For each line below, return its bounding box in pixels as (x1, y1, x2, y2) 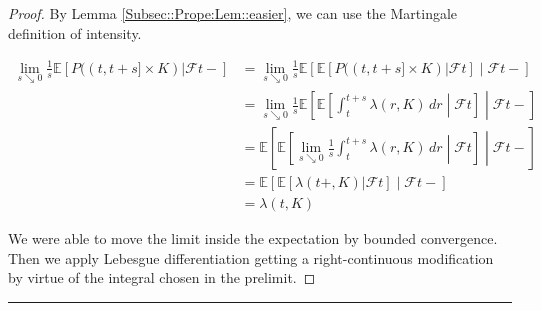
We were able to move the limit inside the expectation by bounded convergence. (8, 228, 498, 249)
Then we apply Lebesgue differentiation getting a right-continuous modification (8, 247, 494, 268)
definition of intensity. (8, 22, 142, 43)
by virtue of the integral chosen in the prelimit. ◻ (8, 267, 316, 288)
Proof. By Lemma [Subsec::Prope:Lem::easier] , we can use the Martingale (8, 3, 458, 23)
